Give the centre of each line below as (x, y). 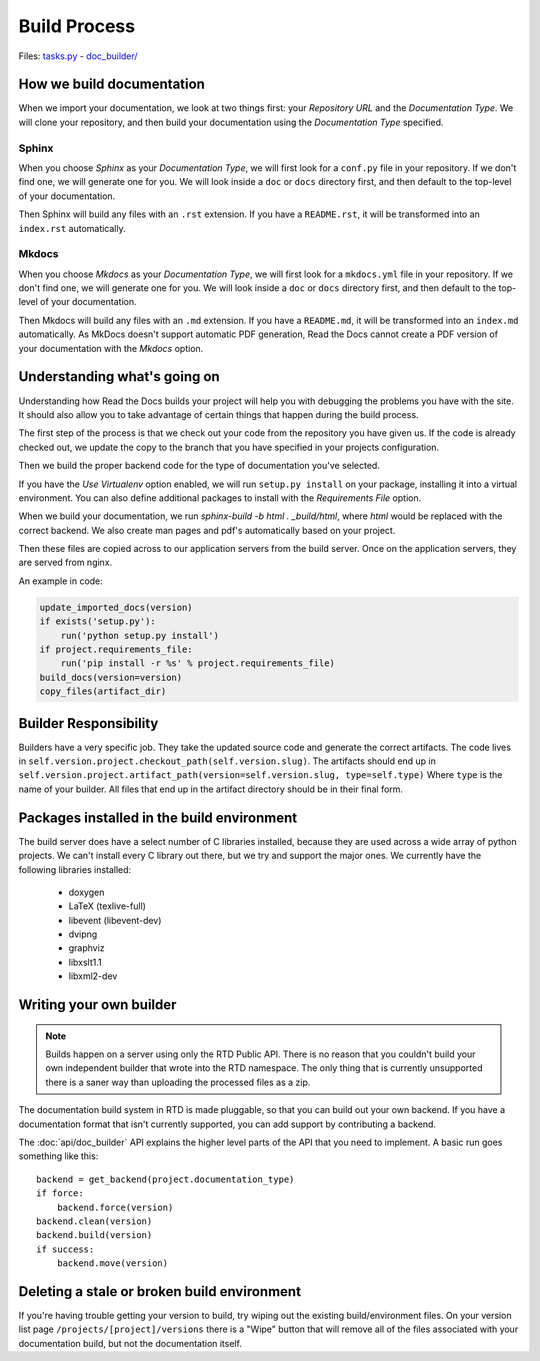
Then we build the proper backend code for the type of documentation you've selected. (199, 466)
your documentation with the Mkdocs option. (111, 348)
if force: (60, 1193)
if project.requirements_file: (116, 649)
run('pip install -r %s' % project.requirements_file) (197, 663)
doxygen (86, 892)
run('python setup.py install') (140, 635)
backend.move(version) (112, 1263)
